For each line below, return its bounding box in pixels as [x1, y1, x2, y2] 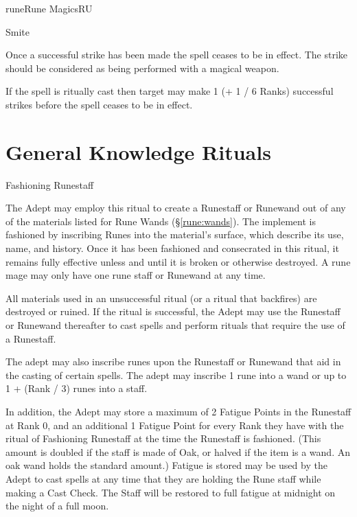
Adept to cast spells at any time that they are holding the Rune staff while [5, 471, 321, 485]
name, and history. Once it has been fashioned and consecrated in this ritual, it [5, 241, 339, 255]
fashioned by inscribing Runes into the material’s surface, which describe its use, [5, 227, 344, 242]
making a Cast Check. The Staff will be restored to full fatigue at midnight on [5, 485, 336, 499]
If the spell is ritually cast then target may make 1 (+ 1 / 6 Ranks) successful [5, 84, 334, 98]
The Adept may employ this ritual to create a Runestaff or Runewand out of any [5, 200, 346, 215]
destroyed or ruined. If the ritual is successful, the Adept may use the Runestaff [5, 304, 341, 319]
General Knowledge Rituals [5, 137, 271, 165]
